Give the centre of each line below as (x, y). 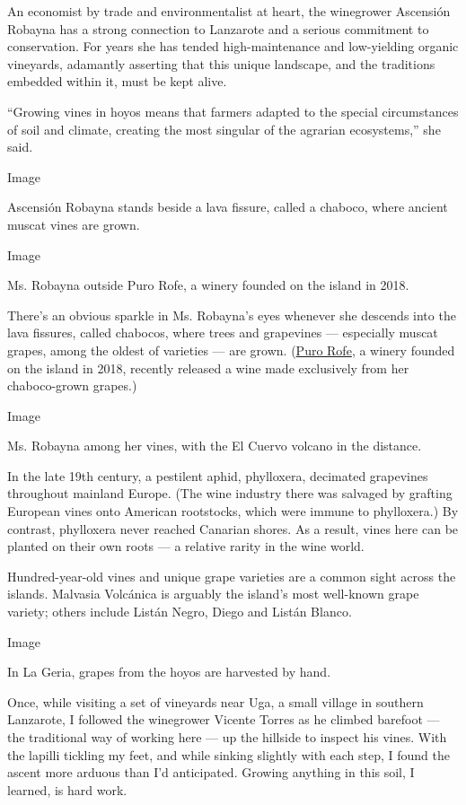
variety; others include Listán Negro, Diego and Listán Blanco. (180, 612)
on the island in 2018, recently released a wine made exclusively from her (208, 367)
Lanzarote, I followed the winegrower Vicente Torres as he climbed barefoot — (224, 719)
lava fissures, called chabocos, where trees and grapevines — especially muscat (223, 332)
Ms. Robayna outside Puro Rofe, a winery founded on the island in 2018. (208, 285)
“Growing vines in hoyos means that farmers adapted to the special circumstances (233, 111)
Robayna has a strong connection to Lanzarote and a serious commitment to (218, 28)
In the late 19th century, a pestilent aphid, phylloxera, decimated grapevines (218, 475)
